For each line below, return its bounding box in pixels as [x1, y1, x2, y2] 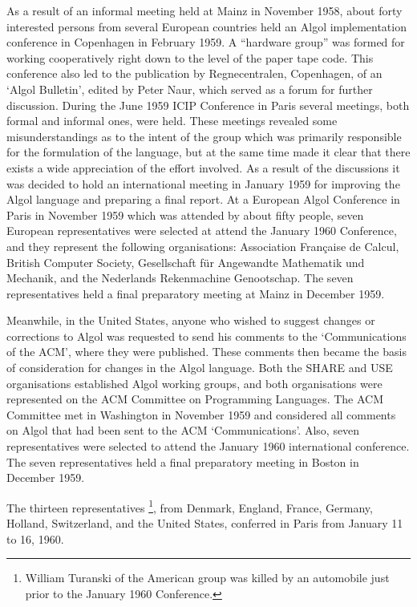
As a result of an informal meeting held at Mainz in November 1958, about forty [6, 2, 403, 18]
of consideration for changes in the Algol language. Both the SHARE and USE [6, 359, 393, 376]
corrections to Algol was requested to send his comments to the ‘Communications [6, 327, 407, 344]
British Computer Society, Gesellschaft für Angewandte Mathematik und [6, 253, 365, 270]
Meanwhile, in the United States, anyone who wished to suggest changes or [6, 312, 375, 329]
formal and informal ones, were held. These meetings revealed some [6, 112, 338, 129]
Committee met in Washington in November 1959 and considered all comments [6, 406, 396, 423]
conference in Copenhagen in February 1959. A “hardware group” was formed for [6, 34, 405, 51]
